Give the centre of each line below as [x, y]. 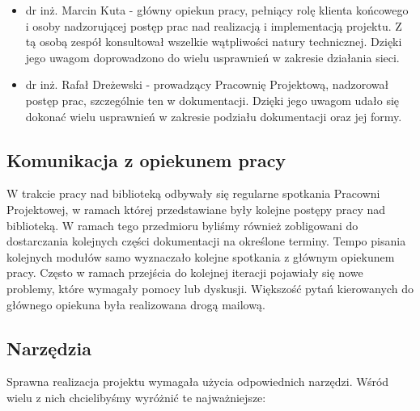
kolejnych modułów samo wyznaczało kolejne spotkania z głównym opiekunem [201, 256]
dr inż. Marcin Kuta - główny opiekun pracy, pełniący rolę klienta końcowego [217, 10]
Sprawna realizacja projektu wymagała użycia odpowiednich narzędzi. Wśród [198, 382]
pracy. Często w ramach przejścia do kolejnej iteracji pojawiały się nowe [185, 273]
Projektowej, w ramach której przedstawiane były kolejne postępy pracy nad [196, 209]
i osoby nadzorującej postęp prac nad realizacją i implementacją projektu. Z [214, 25]
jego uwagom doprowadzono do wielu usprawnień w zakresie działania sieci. [212, 57]
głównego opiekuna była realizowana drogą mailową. [136, 304]
